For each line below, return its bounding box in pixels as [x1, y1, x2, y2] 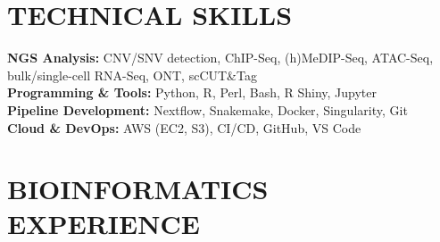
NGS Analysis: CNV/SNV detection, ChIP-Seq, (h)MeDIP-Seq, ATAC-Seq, [7, 48, 434, 67]
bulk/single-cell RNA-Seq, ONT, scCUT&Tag [7, 65, 257, 84]
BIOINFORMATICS [7, 171, 269, 207]
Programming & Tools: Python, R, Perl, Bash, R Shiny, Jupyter [7, 83, 378, 102]
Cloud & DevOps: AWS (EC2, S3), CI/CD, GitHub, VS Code [7, 118, 361, 137]
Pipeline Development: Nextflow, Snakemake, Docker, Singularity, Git [7, 100, 408, 119]
